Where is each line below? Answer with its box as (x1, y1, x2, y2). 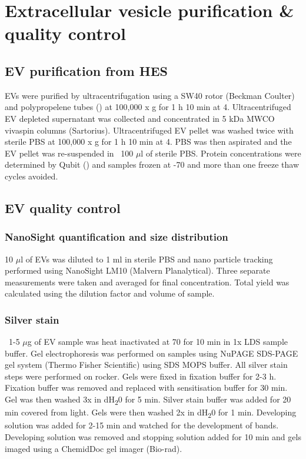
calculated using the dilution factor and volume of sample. (5, 287, 215, 300)
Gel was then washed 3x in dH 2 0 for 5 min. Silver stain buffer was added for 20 (5, 393, 291, 407)
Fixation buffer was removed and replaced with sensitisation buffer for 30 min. (5, 381, 288, 394)
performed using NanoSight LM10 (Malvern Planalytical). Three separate (5, 264, 270, 277)
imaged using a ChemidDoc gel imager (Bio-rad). (5, 442, 182, 454)
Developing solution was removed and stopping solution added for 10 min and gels (5, 430, 301, 443)
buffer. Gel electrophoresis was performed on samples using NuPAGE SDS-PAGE (5, 347, 298, 359)
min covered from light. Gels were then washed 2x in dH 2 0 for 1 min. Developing (5, 406, 297, 420)
